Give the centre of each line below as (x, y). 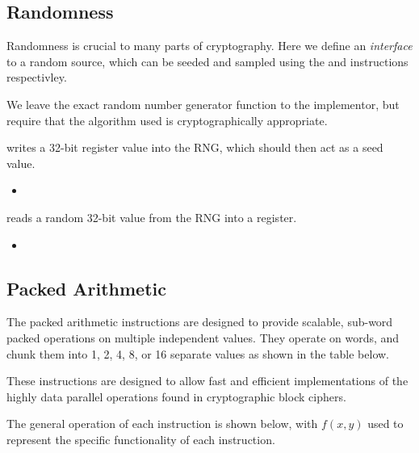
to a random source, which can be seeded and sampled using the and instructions (207, 61)
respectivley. (37, 77)
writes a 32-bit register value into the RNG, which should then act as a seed (195, 147)
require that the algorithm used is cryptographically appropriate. (167, 120)
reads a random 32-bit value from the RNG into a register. (152, 217)
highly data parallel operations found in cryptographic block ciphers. (176, 396)
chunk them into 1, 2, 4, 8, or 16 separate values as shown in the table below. (198, 353)
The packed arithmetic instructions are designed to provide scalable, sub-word (200, 322)
